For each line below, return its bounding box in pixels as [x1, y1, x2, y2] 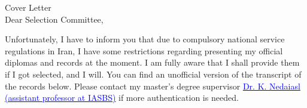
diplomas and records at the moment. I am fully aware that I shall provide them [5, 56, 300, 69]
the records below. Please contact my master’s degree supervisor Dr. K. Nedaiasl [5, 79, 300, 92]
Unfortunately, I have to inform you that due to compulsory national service [5, 33, 285, 45]
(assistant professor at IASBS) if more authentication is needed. [5, 91, 239, 104]
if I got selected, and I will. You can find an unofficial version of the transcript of [5, 67, 302, 80]
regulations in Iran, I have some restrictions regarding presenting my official [5, 44, 283, 57]
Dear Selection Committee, [5, 13, 104, 25]
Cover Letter [5, 1, 51, 13]
